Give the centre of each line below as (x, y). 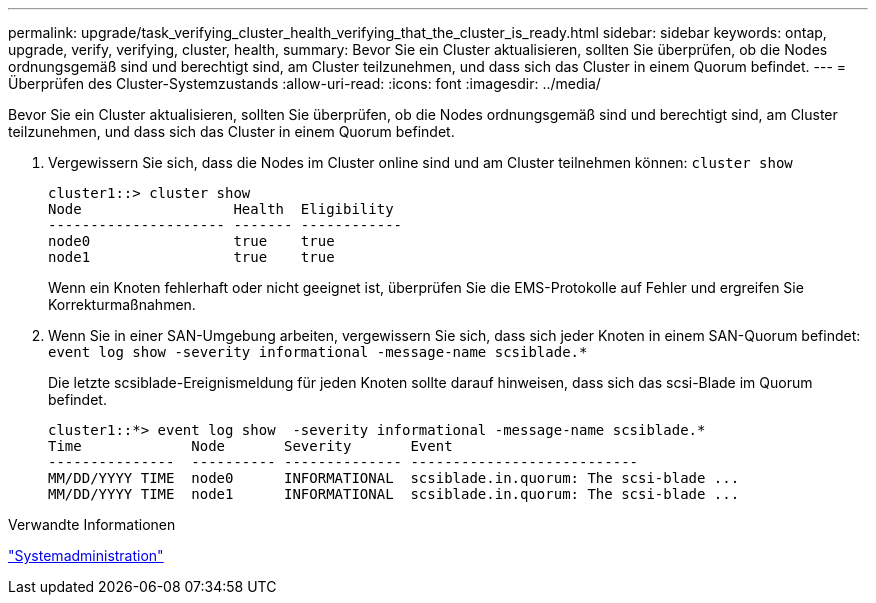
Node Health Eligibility (221, 209)
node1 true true (191, 257)
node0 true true (191, 241)
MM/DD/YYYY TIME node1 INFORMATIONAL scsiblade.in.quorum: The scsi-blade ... (394, 494)
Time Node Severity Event (250, 446)
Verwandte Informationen (92, 524)
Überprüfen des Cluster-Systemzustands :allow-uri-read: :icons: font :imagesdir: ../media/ (304, 83)
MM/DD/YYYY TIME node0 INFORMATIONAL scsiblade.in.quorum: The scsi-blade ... (394, 478)
